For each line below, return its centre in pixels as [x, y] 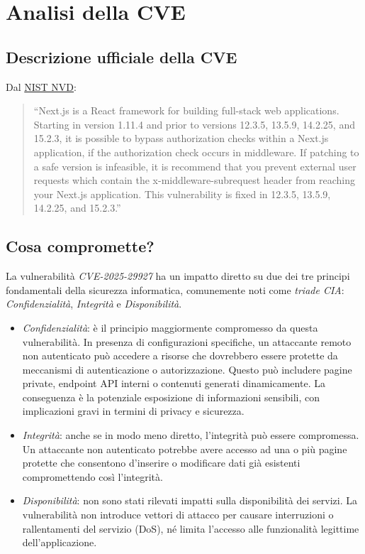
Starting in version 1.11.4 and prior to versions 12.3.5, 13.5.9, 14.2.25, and [194, 124]
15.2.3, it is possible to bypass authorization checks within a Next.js [181, 138]
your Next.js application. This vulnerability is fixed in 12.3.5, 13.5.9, [182, 194]
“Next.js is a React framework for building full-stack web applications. [186, 110]
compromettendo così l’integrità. [92, 476]
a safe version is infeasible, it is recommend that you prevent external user [195, 166]
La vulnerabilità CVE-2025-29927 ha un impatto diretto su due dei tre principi [178, 276]
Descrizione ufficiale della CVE [122, 56]
